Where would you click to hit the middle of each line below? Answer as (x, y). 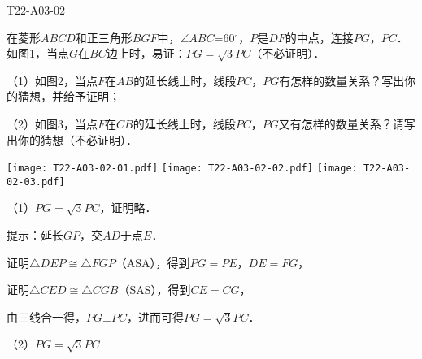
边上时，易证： (146, 53)
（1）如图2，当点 (52, 80)
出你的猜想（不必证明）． (72, 139)
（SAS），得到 (154, 290)
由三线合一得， (46, 316)
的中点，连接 (319, 37)
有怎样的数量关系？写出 (342, 80)
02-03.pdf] (36, 182)
